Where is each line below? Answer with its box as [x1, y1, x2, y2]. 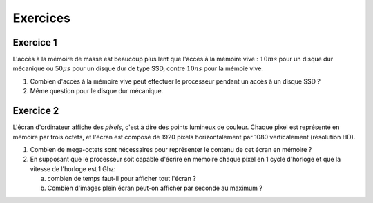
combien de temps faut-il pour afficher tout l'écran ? [47, 175, 196, 183]
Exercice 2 [12, 105, 59, 117]
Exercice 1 [12, 37, 58, 48]
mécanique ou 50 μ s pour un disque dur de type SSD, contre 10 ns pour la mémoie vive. [12, 64, 264, 72]
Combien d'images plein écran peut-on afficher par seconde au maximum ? [47, 184, 262, 193]
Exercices [12, 10, 70, 26]
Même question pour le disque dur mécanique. [30, 87, 164, 95]
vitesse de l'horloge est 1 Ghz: [30, 164, 116, 173]
